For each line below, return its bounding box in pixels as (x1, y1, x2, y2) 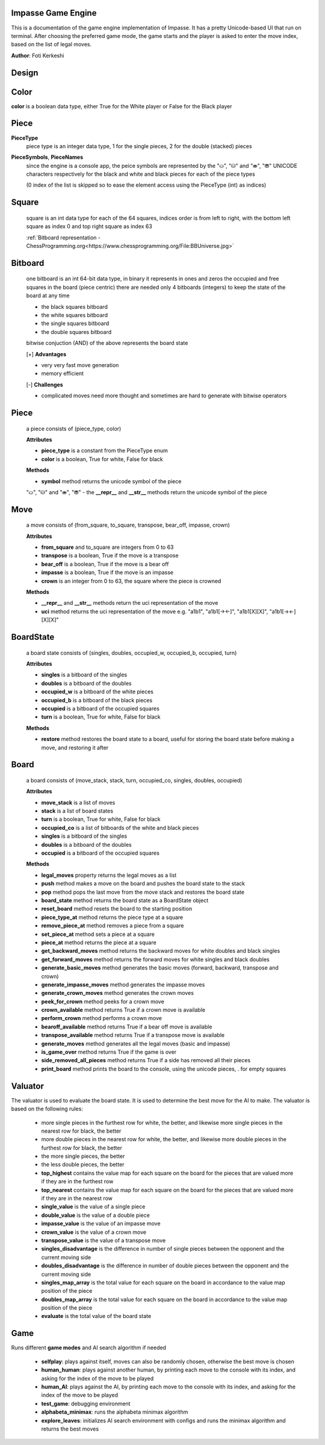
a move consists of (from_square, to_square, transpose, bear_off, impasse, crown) (26, 521, 230, 529)
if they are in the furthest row (41, 1178, 114, 1185)
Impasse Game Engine (11, 8, 97, 18)
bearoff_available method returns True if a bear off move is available (41, 1023, 212, 1030)
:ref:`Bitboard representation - (26, 234, 101, 241)
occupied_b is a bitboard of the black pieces (41, 696, 153, 704)
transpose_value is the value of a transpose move (41, 1237, 166, 1244)
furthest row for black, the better (41, 1144, 123, 1151)
